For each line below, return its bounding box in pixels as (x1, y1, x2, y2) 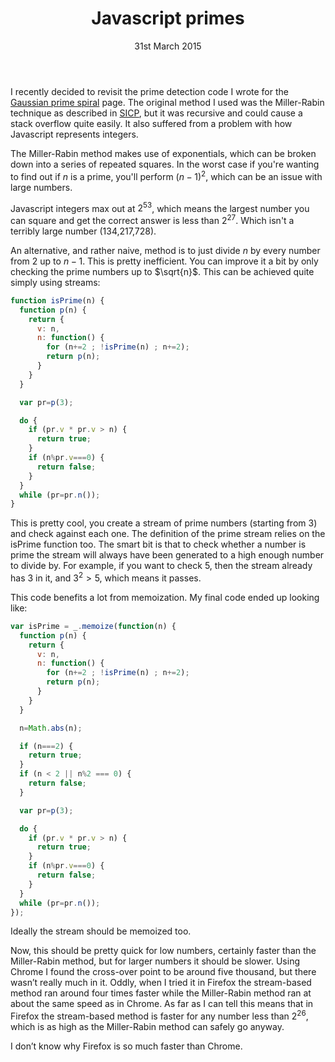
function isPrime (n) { (10, 295, 105, 306)
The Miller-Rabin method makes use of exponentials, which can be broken (10, 147, 317, 159)
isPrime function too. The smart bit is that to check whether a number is (10, 538, 307, 551)
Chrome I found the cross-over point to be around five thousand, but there (10, 966, 317, 978)
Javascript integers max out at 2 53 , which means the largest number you (10, 200, 310, 214)
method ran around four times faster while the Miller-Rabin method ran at (10, 987, 312, 999)
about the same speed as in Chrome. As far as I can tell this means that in (10, 998, 314, 1010)
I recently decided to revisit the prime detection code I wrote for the (10, 85, 289, 97)
